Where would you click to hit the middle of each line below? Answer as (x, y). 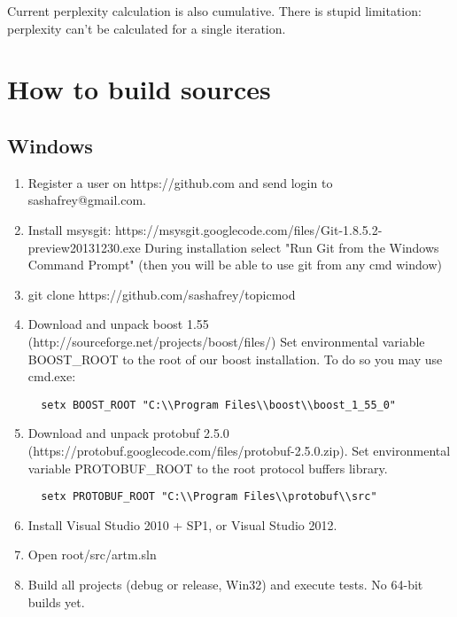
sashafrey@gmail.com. (87, 200)
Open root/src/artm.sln (92, 555)
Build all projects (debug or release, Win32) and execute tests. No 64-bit (225, 584)
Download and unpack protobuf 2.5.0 (128, 433)
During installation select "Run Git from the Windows (292, 247)
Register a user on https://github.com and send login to (180, 182)
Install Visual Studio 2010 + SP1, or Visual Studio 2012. (182, 524)
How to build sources (139, 89)
